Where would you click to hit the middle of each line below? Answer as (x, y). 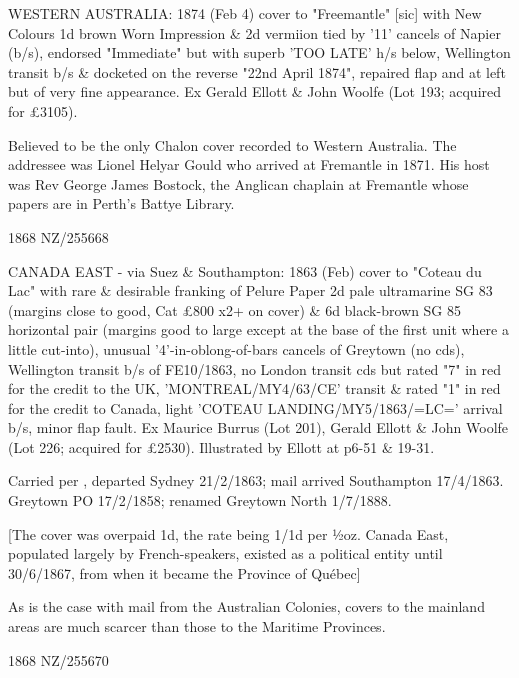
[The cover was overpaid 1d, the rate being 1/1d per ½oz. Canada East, (228, 533)
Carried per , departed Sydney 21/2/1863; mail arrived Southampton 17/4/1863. (256, 480)
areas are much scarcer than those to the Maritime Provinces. (197, 626)
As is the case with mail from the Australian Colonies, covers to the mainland (246, 606)
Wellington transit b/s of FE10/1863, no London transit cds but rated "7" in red (255, 368)
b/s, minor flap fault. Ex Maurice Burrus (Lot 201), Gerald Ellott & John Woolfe (258, 427)
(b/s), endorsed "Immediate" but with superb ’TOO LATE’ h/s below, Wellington (259, 52)
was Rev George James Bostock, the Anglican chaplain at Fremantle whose (238, 183)
